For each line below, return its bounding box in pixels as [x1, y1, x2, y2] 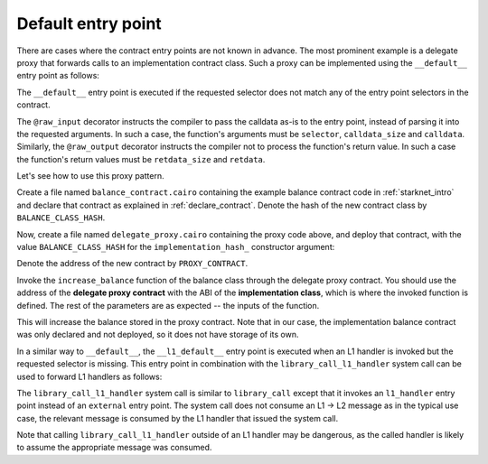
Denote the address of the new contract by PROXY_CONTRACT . [16, 258, 249, 269]
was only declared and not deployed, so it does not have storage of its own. [16, 329, 299, 340]
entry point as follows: [16, 70, 99, 81]
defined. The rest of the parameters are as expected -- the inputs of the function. [16, 300, 320, 311]
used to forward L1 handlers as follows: [16, 371, 163, 382]
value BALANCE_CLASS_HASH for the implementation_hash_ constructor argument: [16, 242, 335, 253]
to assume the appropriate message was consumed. [16, 442, 212, 453]
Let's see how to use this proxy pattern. [16, 171, 164, 181]
